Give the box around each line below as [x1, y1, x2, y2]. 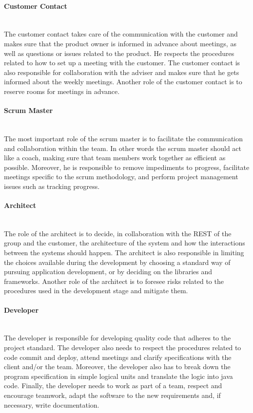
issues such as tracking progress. [4, 181, 100, 191]
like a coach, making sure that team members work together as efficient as [4, 152, 226, 163]
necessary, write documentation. [4, 399, 99, 410]
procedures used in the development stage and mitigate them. [4, 285, 188, 296]
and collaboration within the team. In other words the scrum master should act [4, 143, 242, 153]
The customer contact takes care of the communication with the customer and [4, 29, 238, 39]
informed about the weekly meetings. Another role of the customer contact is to [4, 76, 242, 87]
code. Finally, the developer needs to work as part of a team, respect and [4, 380, 222, 391]
